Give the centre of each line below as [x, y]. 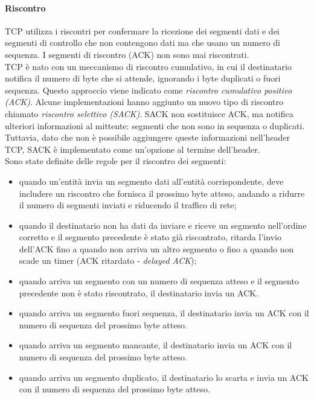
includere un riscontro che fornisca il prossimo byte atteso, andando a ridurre [162, 193]
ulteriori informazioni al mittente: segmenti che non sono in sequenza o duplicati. [155, 125]
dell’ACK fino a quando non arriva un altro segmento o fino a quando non [156, 248]
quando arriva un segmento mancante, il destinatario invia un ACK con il [155, 345]
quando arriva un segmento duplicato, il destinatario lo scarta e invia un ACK [164, 377]
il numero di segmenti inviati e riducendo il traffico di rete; [128, 205]
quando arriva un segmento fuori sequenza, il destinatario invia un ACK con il [164, 313]
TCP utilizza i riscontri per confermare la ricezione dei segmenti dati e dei [142, 30]
